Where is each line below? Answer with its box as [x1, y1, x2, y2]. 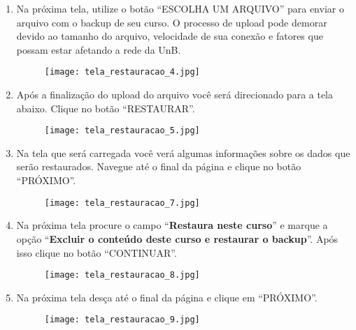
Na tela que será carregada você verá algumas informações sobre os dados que [16, 145, 350, 160]
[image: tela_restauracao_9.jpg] [44, 315, 200, 325]
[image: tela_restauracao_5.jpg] [44, 126, 200, 136]
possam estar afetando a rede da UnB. [16, 42, 181, 57]
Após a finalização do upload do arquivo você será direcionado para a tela [16, 87, 334, 102]
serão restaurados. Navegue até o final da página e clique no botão [16, 159, 301, 174]
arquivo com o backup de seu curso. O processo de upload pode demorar [16, 15, 327, 29]
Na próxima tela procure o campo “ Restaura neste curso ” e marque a [16, 218, 328, 232]
